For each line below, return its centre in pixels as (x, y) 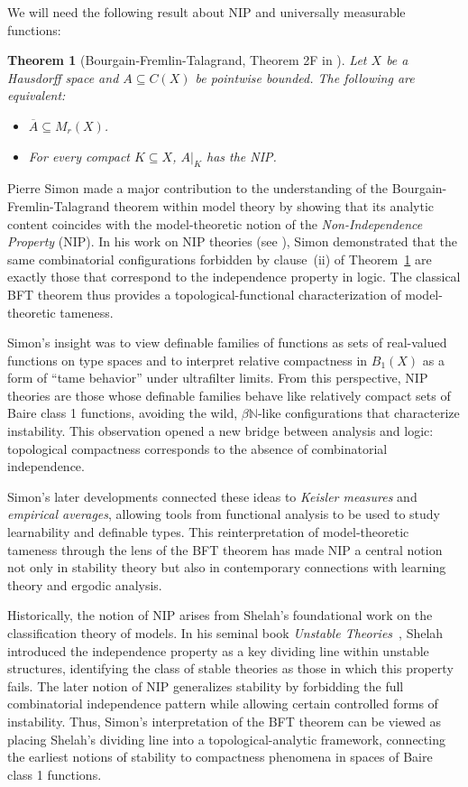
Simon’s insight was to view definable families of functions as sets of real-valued (227, 343)
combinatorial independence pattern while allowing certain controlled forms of (223, 704)
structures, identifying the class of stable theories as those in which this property (230, 668)
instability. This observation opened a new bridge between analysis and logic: (220, 431)
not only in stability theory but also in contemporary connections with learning (227, 567)
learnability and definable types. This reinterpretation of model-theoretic (208, 532)
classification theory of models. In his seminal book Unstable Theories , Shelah (225, 633)
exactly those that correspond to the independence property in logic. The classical (234, 277)
